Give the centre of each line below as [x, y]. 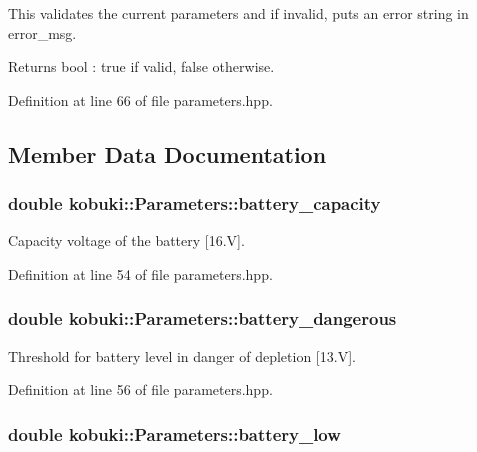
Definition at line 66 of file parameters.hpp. [140, 99]
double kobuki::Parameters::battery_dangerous [202, 318]
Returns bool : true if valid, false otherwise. [141, 66]
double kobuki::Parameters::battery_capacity [194, 203]
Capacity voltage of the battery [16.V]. [126, 240]
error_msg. [42, 32]
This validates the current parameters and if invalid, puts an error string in [238, 13]
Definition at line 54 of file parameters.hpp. [140, 273]
